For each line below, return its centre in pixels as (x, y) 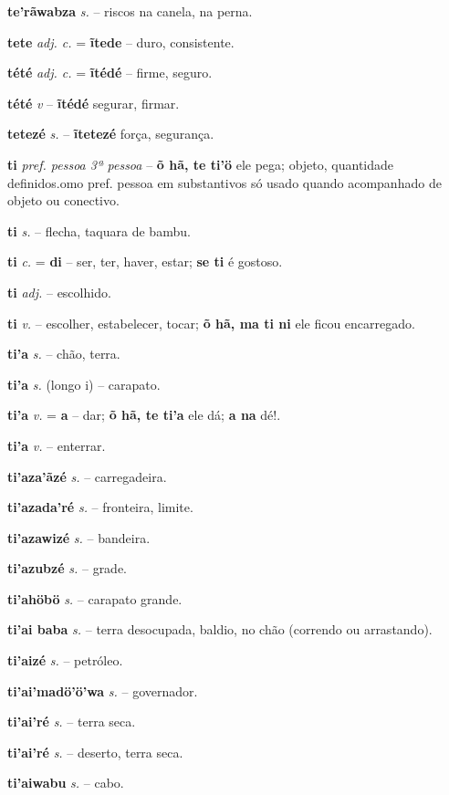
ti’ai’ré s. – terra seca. (72, 722)
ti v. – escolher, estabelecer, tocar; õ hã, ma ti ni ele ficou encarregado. (211, 323)
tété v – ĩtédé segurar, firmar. (94, 103)
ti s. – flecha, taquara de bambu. (99, 230)
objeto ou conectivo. (63, 200)
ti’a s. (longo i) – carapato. (84, 384)
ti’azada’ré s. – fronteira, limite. (100, 507)
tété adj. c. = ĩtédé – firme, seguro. (110, 73)
